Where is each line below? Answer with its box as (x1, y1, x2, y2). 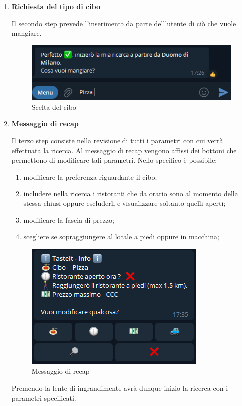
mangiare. (11, 28, 42, 38)
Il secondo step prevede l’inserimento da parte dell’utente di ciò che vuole (11, 18, 236, 28)
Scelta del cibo (31, 101, 76, 112)
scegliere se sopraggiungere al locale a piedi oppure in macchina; (23, 231, 219, 242)
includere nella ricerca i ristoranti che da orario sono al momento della (23, 188, 238, 199)
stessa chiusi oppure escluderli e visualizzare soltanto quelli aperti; (23, 198, 226, 208)
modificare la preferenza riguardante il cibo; (23, 171, 157, 182)
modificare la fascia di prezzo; (23, 214, 114, 225)
